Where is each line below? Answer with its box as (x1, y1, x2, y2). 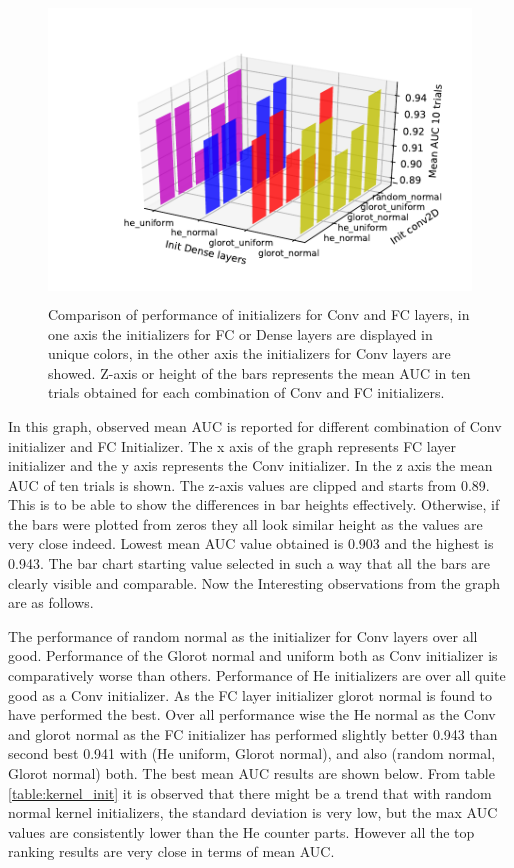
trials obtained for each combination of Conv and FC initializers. (48, 382, 445, 403)
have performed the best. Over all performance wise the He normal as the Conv (8, 704, 496, 725)
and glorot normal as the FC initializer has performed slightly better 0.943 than (8, 723, 498, 744)
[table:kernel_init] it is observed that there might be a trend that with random (8, 782, 492, 803)
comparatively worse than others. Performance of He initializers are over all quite (8, 665, 506, 686)
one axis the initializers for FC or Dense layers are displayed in (48, 323, 433, 344)
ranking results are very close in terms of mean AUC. (8, 841, 335, 862)
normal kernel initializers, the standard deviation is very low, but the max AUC (8, 802, 498, 823)
